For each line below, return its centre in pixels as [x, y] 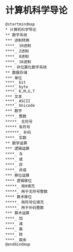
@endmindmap [18, 244]
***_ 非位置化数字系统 [26, 67]
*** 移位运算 [17, 175]
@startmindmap [20, 24]
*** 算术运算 [17, 213]
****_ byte [17, 87]
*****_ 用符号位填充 [25, 202]
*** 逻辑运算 [17, 148]
